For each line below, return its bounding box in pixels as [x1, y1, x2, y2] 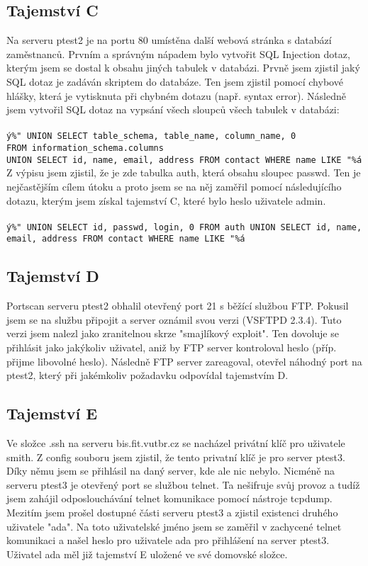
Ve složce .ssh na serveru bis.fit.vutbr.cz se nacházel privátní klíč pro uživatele [6, 435, 345, 450]
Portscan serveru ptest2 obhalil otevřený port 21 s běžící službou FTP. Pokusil [6, 298, 349, 313]
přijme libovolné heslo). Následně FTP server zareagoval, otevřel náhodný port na [6, 353, 362, 368]
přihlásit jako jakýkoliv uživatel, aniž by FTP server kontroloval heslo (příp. [6, 340, 337, 354]
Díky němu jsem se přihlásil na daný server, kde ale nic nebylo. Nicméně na [6, 463, 335, 478]
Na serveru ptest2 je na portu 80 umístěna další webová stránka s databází [6, 33, 332, 47]
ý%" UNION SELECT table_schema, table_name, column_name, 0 [6, 131, 296, 142]
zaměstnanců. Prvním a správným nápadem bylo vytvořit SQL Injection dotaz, [6, 46, 350, 61]
